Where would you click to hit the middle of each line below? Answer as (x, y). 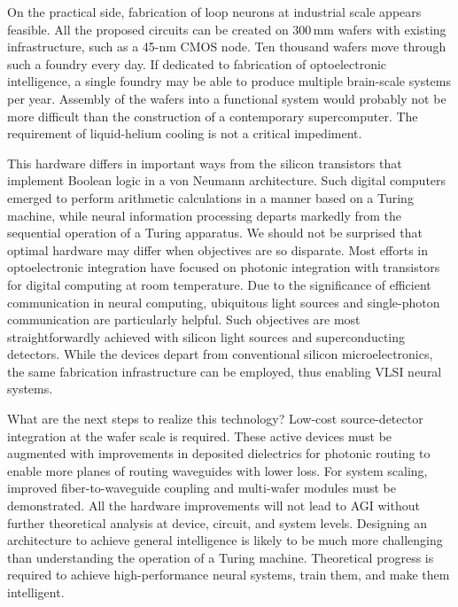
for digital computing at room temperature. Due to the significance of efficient (219, 284)
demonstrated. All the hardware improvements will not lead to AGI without (213, 506)
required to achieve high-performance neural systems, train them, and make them (229, 575)
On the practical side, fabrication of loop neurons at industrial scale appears (214, 12)
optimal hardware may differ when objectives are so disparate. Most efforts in (218, 249)
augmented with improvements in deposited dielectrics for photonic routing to (219, 453)
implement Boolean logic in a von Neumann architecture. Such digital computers (227, 180)
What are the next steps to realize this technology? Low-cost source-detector (215, 419)
